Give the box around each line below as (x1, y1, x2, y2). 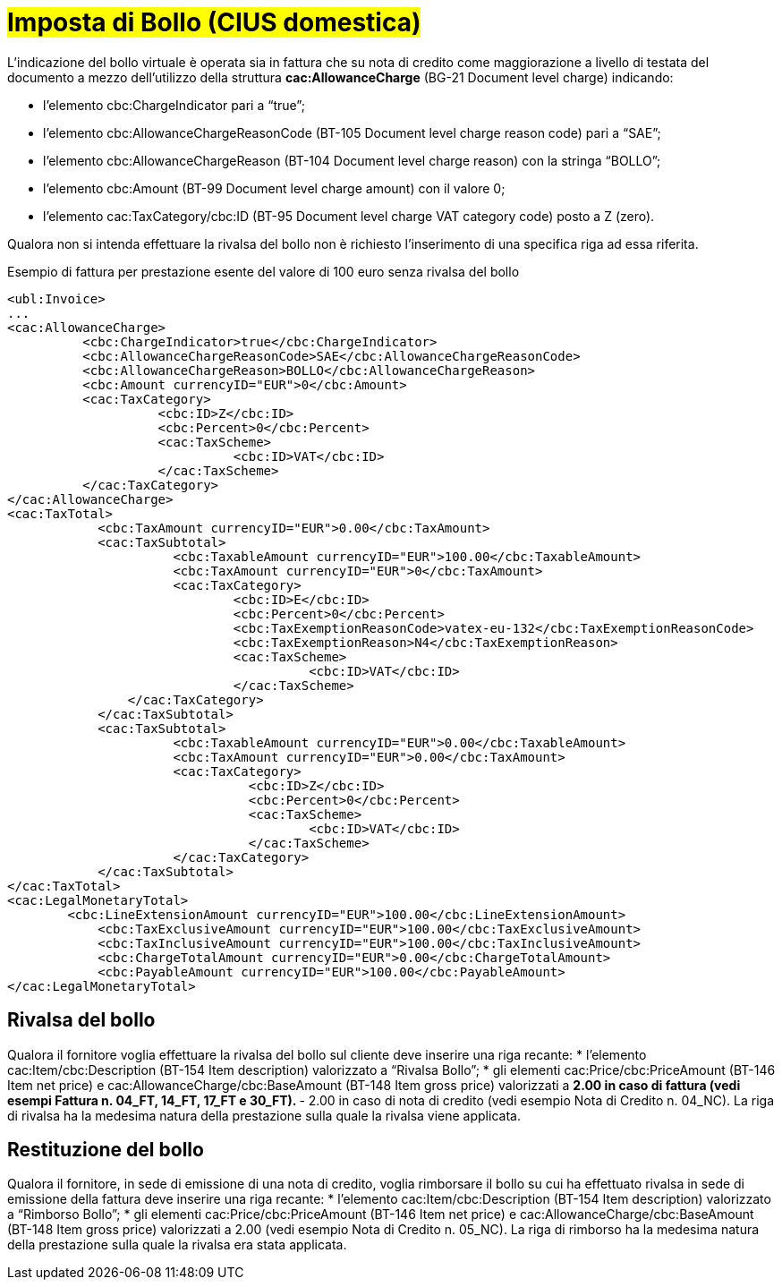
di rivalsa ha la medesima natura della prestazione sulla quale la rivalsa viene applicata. (7, 1107, 521, 1123)
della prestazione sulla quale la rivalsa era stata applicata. (7, 1237, 347, 1253)
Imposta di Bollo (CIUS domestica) (7, 7, 421, 38)
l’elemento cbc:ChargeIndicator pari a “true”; (43, 97, 305, 113)
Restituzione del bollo (7, 1138, 204, 1162)
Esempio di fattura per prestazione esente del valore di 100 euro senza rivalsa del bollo (7, 263, 520, 279)
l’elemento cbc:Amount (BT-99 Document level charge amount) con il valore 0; (43, 180, 506, 196)
